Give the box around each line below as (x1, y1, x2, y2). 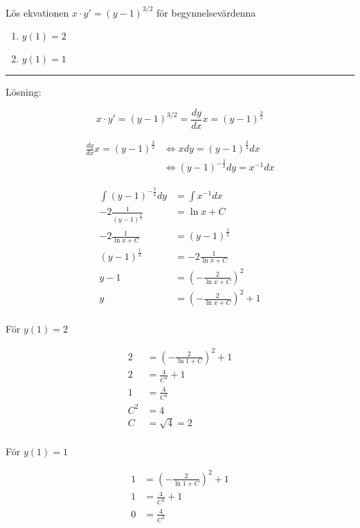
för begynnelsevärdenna (156, 5, 256, 19)
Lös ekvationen (6, 5, 69, 19)
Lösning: (6, 85, 42, 99)
